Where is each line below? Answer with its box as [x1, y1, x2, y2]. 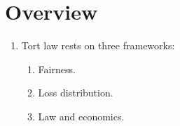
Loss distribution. [38, 85, 113, 100]
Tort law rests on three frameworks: [21, 38, 175, 53]
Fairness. [38, 61, 76, 76]
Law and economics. [38, 108, 125, 123]
